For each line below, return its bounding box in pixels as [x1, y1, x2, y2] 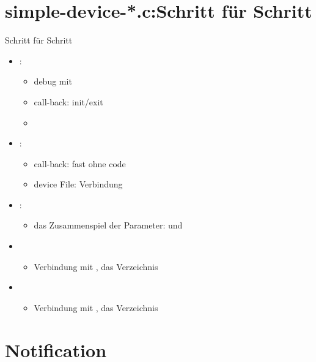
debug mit [34, 75, 72, 88]
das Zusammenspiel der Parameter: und [34, 219, 183, 232]
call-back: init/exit [34, 95, 103, 108]
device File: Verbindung [34, 178, 123, 190]
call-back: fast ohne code [34, 157, 126, 170]
